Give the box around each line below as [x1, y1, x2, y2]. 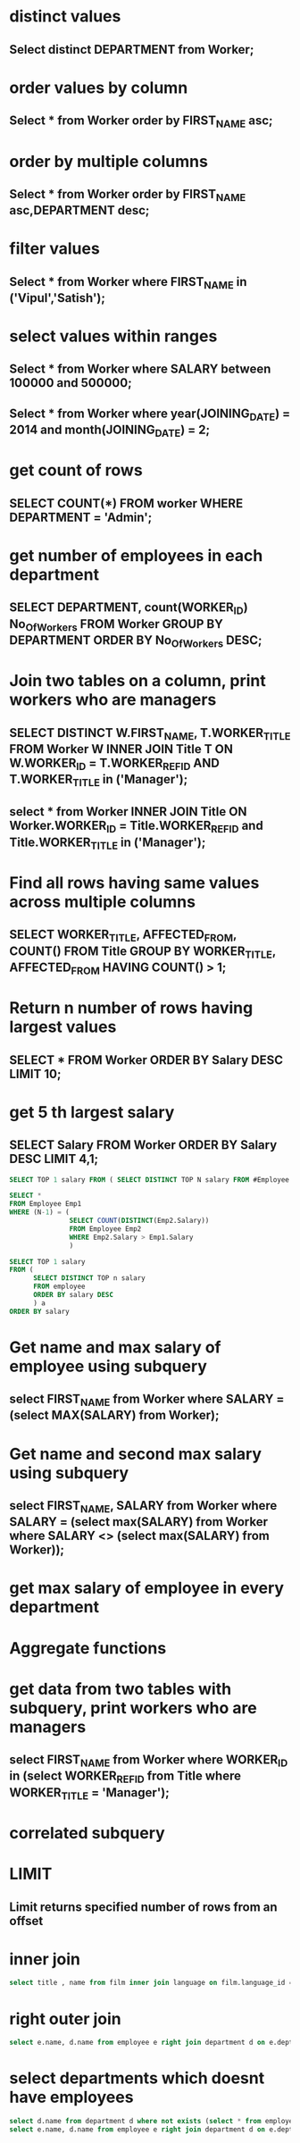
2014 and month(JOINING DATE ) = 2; [9, 423, 211, 439]
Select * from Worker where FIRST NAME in [9, 274, 247, 291]
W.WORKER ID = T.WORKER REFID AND [9, 755, 221, 773]
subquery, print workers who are [9, 1697, 257, 1718]
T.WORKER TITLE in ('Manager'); [9, 771, 188, 790]
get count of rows [9, 460, 143, 481]
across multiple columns [9, 892, 196, 912]
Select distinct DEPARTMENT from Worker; [9, 42, 254, 57]
